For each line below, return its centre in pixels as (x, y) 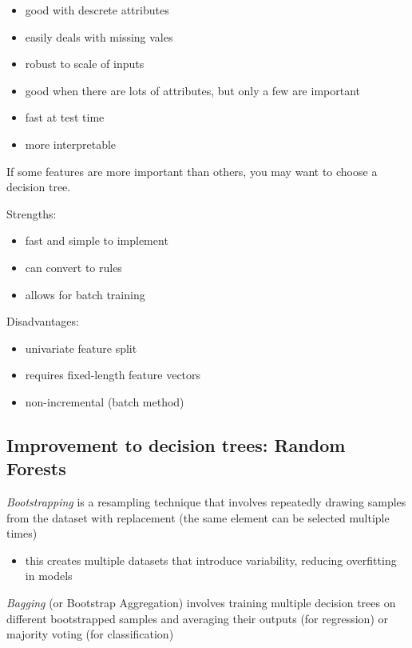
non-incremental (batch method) (105, 401)
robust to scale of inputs (85, 64)
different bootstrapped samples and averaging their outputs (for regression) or (197, 618)
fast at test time (65, 117)
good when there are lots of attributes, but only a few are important (192, 90)
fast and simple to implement (97, 240)
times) (22, 533)
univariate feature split (81, 348)
